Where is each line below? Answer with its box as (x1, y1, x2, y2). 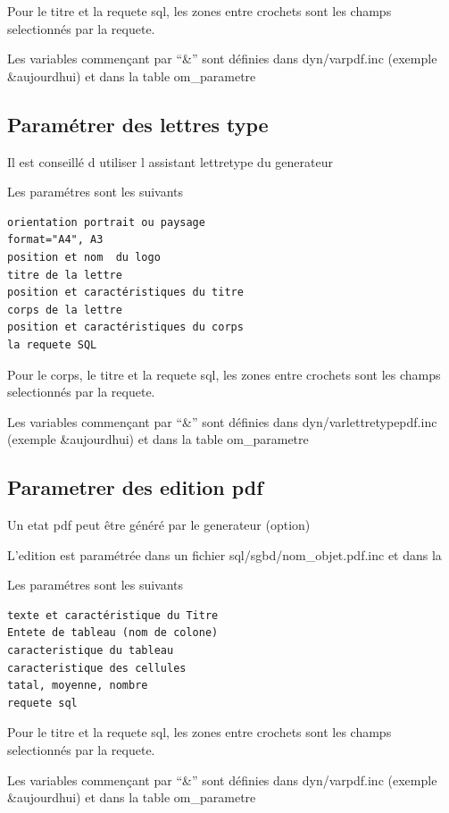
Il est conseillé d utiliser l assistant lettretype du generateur (7, 152, 333, 171)
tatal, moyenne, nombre (7, 679, 148, 692)
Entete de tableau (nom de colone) (7, 626, 219, 640)
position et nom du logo (7, 250, 161, 264)
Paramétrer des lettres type (7, 110, 269, 138)
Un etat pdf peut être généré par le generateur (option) (7, 515, 311, 534)
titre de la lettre (7, 268, 122, 281)
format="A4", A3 (7, 233, 104, 247)
